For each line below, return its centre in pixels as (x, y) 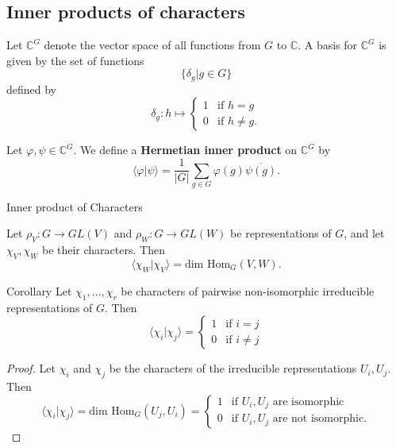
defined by (32, 89)
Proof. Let (31, 368)
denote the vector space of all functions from (152, 45)
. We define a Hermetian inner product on (185, 150)
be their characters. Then (103, 250)
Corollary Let (39, 290)
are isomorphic (308, 402)
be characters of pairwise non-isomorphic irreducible (248, 290)
